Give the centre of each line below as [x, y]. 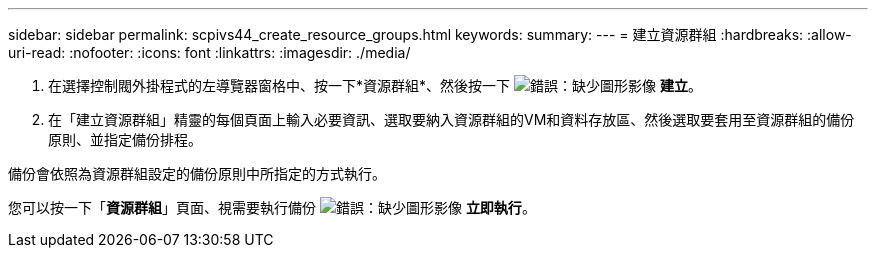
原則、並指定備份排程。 [125, 139]
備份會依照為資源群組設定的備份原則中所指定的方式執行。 [197, 173]
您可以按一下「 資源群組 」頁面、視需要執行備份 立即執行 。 [272, 207]
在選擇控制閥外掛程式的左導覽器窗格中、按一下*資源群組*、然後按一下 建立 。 [375, 85]
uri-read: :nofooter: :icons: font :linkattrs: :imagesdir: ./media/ [209, 52]
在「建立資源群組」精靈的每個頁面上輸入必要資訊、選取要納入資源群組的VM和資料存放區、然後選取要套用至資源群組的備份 [451, 119]
